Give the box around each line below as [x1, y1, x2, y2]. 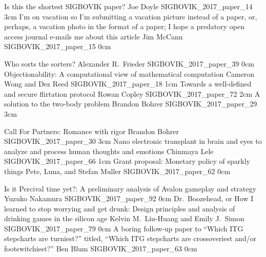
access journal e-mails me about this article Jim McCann [4, 31, 183, 41]
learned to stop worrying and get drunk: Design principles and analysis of [4, 203, 235, 213]
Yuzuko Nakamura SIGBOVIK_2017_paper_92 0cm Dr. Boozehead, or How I [4, 193, 254, 204]
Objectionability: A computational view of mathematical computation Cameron [4, 68, 255, 79]
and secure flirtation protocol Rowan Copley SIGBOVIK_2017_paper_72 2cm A [4, 88, 260, 99]
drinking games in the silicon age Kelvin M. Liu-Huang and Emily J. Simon [4, 213, 244, 224]
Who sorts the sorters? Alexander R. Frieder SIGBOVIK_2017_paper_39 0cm [4, 58, 254, 69]
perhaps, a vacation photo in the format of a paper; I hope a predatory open [4, 21, 244, 32]
